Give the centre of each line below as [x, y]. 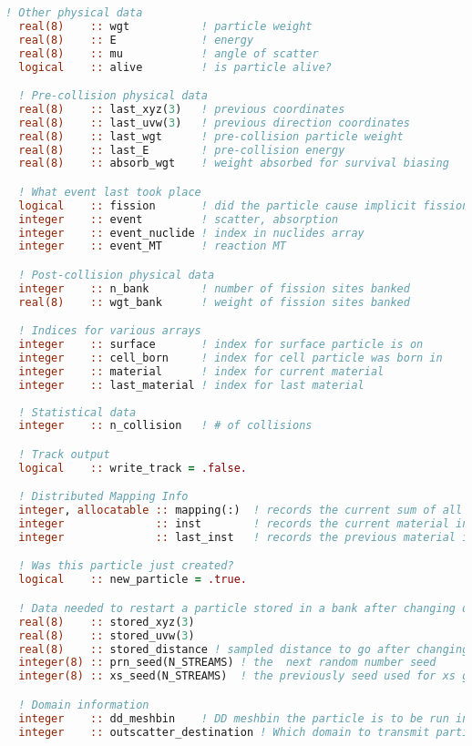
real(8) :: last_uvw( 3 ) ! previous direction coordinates [214, 123]
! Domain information [84, 705]
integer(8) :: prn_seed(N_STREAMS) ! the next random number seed [227, 663]
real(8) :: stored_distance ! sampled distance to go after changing [244, 649]
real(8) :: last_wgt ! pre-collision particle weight [211, 136]
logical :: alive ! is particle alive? [175, 67]
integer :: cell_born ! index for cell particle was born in [231, 358]
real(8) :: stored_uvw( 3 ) [107, 635]
